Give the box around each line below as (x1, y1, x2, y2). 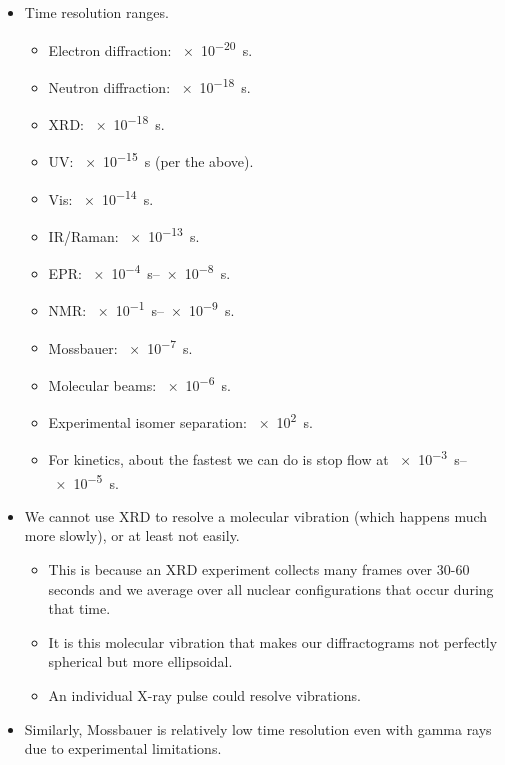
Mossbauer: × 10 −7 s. (48, 334, 193, 358)
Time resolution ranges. (24, 2, 169, 22)
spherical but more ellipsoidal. (48, 651, 233, 672)
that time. (48, 598, 111, 619)
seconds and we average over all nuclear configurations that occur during (48, 578, 494, 599)
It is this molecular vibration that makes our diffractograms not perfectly (48, 631, 498, 652)
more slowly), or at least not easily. (24, 525, 240, 546)
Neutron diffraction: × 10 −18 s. (48, 73, 251, 97)
